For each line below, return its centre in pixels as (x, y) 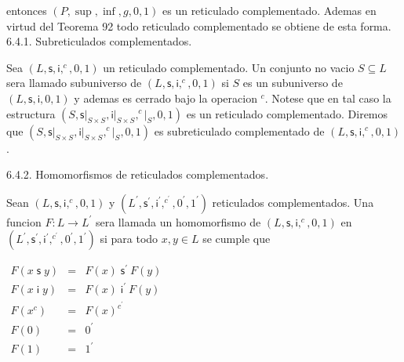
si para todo (129, 239)
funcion (24, 221)
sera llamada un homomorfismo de (178, 221)
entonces (27, 10)
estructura (31, 113)
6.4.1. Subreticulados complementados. (99, 41)
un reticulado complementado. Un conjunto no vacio (229, 67)
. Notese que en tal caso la (328, 98)
